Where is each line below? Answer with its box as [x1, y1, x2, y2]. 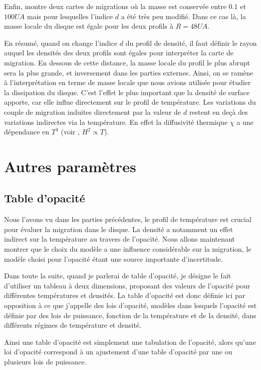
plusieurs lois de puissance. [4, 356, 86, 367]
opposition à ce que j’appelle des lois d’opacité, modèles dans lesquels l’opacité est [4, 300, 257, 311]
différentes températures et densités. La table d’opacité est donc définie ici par [4, 290, 245, 301]
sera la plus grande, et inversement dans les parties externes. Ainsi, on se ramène [4, 67, 253, 78]
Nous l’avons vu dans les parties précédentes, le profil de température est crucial [4, 214, 251, 225]
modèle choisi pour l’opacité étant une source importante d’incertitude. [4, 253, 223, 264]
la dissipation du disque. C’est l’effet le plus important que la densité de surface [4, 87, 250, 97]
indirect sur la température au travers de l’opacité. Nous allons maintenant [4, 234, 235, 244]
